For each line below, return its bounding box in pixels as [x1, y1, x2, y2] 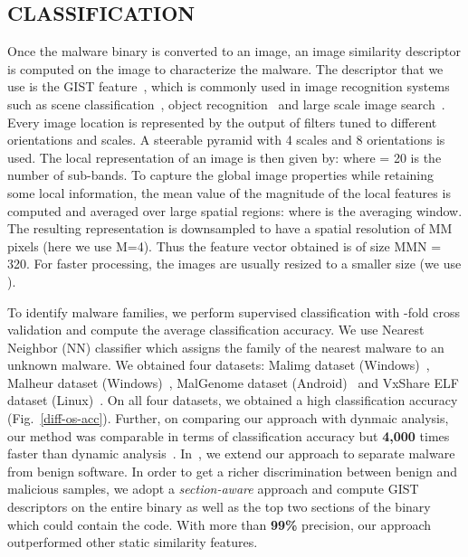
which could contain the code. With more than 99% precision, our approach [7, 515, 432, 533]
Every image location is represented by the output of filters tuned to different [7, 112, 437, 131]
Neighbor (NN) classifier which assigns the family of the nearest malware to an [7, 337, 444, 356]
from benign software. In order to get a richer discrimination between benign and [7, 461, 458, 480]
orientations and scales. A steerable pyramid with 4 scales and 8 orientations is [7, 130, 445, 149]
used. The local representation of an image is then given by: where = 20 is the [7, 147, 442, 166]
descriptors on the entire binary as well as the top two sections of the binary [7, 497, 431, 516]
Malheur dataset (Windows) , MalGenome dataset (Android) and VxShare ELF [7, 373, 459, 392]
